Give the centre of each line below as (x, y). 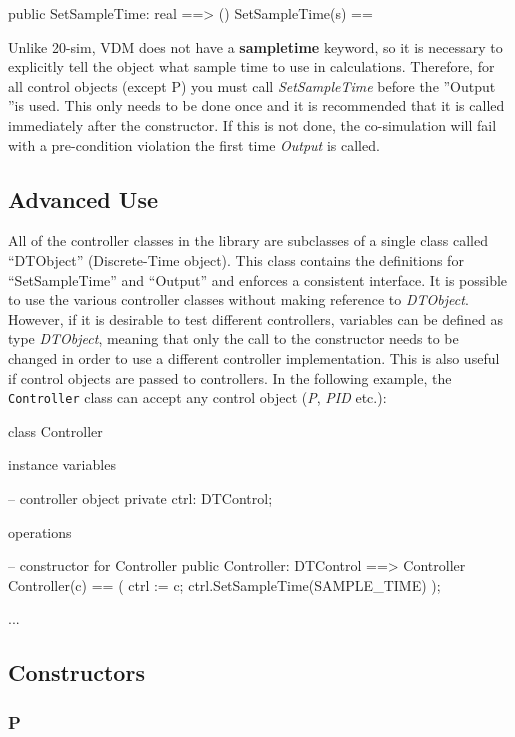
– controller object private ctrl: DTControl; (140, 497)
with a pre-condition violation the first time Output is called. (194, 144)
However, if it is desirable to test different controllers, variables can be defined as (255, 318)
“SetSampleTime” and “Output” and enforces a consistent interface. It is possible (258, 279)
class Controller (55, 430)
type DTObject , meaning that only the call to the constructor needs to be (233, 338)
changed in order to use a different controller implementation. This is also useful (254, 357)
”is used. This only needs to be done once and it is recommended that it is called (256, 105)
